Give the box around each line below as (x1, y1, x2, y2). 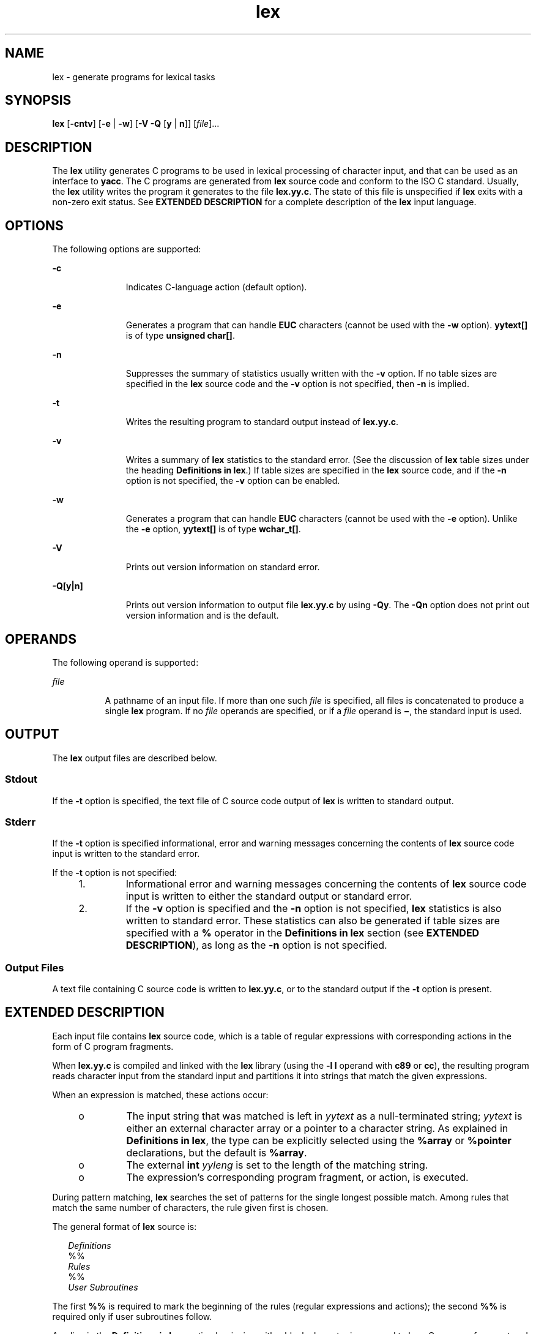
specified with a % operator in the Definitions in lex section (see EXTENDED (125, 927, 480, 940)
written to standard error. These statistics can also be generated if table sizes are (125, 914, 500, 927)
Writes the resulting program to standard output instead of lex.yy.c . (125, 416, 399, 428)
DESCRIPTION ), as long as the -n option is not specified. (125, 939, 387, 952)
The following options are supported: (52, 244, 201, 255)
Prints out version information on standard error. (125, 562, 320, 573)
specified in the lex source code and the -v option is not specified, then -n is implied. (125, 379, 469, 390)
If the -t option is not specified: (52, 867, 177, 878)
